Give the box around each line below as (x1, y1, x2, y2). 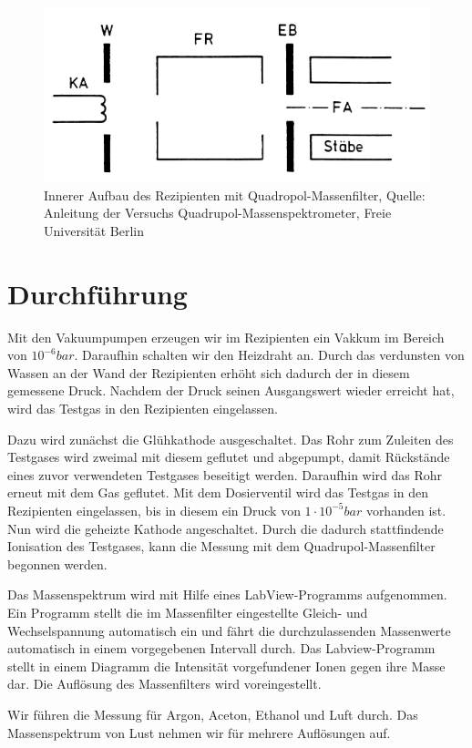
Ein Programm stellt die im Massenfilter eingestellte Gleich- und (7, 602, 368, 621)
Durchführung (7, 274, 188, 312)
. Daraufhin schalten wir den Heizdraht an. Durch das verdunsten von (74, 345, 465, 364)
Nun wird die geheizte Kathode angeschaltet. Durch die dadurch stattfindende (7, 518, 444, 538)
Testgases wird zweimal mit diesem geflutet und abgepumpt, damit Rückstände (7, 447, 450, 466)
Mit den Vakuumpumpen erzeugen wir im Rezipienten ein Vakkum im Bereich (7, 327, 445, 346)
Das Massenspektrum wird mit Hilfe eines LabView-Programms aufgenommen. (7, 585, 447, 604)
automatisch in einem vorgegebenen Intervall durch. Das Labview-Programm (7, 639, 436, 658)
